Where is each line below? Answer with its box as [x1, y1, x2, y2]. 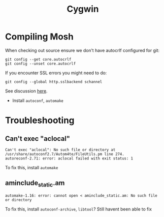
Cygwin [66, 3, 99, 15]
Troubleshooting [5, 115, 75, 126]
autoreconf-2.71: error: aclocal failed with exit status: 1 [5, 156, 133, 161]
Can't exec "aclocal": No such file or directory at [5, 147, 116, 152]
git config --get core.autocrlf [5, 57, 71, 62]
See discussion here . [5, 88, 48, 94]
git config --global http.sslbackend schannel [5, 79, 102, 84]
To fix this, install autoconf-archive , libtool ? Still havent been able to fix [5, 206, 152, 212]
